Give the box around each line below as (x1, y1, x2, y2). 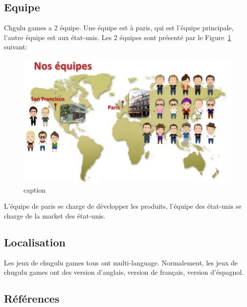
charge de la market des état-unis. (4, 210, 106, 220)
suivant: (4, 42, 27, 52)
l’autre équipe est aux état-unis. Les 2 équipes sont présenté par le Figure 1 (4, 32, 231, 42)
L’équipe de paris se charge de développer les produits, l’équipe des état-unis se (4, 201, 242, 211)
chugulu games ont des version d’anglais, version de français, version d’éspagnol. (4, 267, 244, 277)
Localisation (4, 234, 66, 249)
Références (4, 291, 60, 306)
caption (23, 184, 46, 195)
